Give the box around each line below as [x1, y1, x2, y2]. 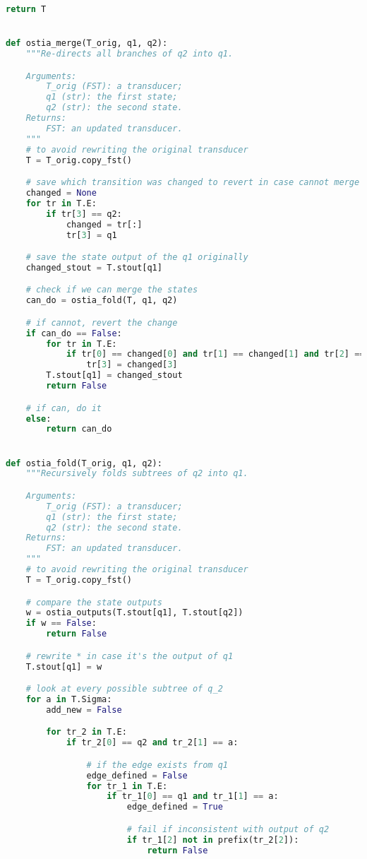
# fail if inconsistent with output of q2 [126, 824, 330, 834]
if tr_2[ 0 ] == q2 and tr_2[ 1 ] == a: [66, 737, 239, 748]
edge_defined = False [86, 770, 188, 781]
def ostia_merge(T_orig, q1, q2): [6, 38, 168, 49]
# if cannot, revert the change [25, 317, 178, 328]
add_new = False [46, 704, 122, 715]
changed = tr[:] [66, 219, 143, 230]
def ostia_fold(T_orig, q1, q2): [6, 458, 162, 468]
